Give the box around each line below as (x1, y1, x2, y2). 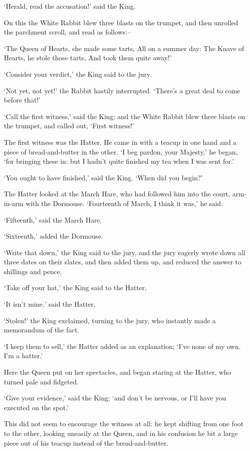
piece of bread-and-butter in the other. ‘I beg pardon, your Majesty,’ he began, (4, 146, 238, 156)
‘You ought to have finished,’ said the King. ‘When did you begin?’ (4, 172, 203, 182)
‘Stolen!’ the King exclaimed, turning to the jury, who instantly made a (4, 315, 216, 325)
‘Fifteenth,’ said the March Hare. (4, 214, 102, 225)
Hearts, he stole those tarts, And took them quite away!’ (4, 52, 172, 63)
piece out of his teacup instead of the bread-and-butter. (4, 437, 169, 448)
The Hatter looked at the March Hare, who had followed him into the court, (4, 189, 231, 199)
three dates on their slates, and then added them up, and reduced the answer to (4, 257, 242, 267)
